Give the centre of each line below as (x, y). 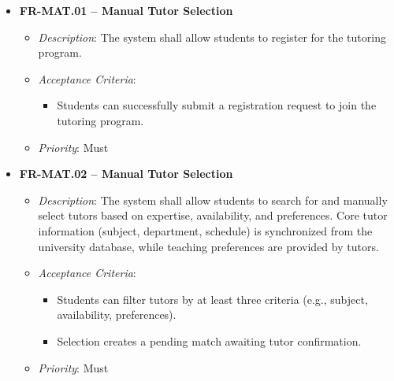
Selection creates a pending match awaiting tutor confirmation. (209, 340)
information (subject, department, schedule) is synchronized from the (205, 230)
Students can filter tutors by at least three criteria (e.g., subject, (212, 299)
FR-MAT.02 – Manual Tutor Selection (126, 174)
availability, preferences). (117, 314)
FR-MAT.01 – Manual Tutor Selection (126, 10)
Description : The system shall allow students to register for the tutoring (212, 37)
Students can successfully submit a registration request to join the (217, 105)
